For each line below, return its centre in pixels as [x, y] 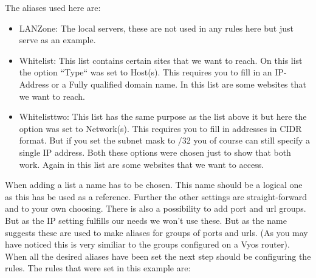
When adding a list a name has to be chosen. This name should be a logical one [154, 185]
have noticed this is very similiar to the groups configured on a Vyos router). [147, 244]
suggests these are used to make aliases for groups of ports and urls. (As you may [156, 232]
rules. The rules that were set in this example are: [98, 268]
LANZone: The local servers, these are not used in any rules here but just [156, 28]
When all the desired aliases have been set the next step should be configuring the [158, 256]
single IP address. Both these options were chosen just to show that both [155, 152]
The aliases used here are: [53, 7]
